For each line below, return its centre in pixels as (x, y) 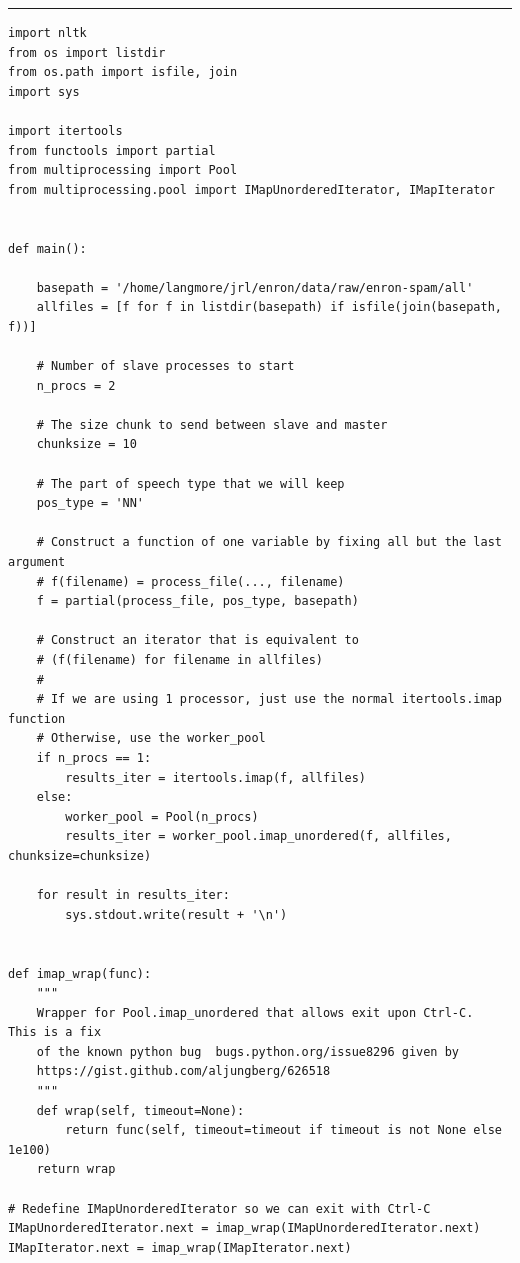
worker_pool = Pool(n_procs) (162, 816)
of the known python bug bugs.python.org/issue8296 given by (248, 1051)
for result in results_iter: (133, 895)
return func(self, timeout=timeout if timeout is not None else (283, 1130)
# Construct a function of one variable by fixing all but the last (269, 542)
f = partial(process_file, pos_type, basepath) (197, 601)
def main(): (47, 248)
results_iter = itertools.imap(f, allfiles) (215, 777)
